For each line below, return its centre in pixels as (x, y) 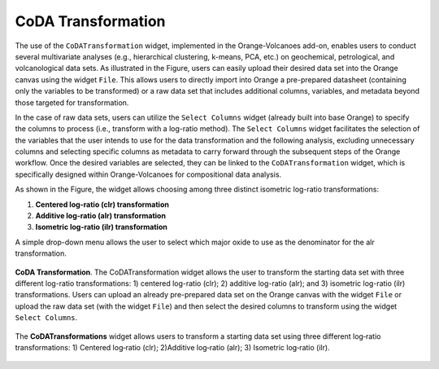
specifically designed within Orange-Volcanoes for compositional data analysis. (148, 174)
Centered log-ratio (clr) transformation (102, 204)
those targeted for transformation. (72, 103)
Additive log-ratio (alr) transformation (101, 216)
